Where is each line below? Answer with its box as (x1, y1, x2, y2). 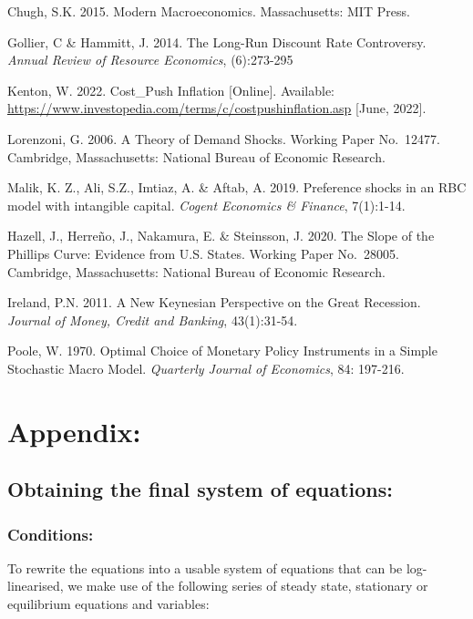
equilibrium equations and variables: (7, 594, 210, 614)
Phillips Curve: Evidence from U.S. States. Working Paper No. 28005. (7, 243, 399, 263)
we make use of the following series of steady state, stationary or (67, 576, 428, 595)
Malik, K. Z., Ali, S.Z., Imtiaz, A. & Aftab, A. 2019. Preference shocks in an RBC (7, 178, 467, 197)
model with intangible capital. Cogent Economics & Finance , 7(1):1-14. (7, 195, 406, 214)
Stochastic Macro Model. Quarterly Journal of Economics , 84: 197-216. (7, 358, 405, 377)
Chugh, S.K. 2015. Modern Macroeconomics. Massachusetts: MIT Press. (7, 2, 410, 20)
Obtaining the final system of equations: (7, 475, 393, 503)
